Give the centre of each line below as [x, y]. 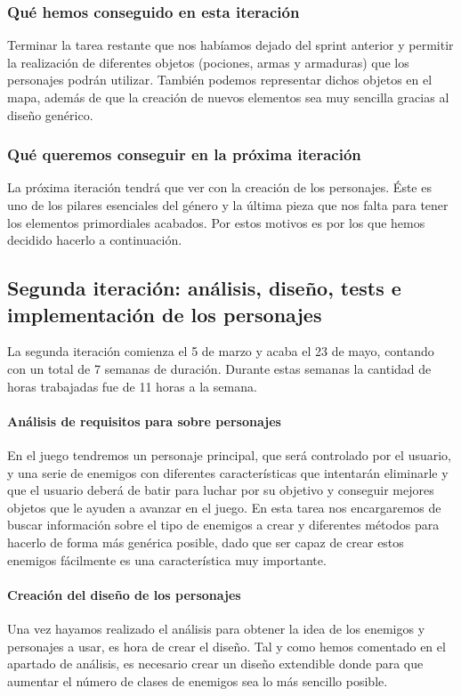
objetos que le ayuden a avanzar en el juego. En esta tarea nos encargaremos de [224, 507]
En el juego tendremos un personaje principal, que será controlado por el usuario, [229, 454]
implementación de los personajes [165, 314]
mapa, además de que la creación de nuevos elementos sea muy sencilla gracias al [228, 97]
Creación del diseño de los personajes [124, 594]
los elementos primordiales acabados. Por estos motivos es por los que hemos [216, 222]
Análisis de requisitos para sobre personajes [144, 421]
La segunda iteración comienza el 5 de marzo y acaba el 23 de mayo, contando [221, 351]
